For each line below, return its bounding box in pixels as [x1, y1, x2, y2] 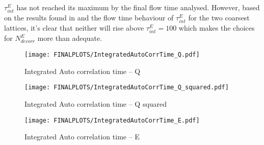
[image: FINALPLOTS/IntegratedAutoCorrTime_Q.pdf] [24, 51, 200, 59]
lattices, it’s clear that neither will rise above [4, 22, 144, 33]
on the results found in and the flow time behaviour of [4, 12, 174, 23]
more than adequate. [37, 33, 102, 43]
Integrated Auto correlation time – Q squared [24, 98, 167, 109]
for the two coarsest [188, 12, 250, 23]
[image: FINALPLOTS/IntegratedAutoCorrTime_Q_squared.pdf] [24, 84, 229, 91]
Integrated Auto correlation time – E [24, 131, 140, 142]
